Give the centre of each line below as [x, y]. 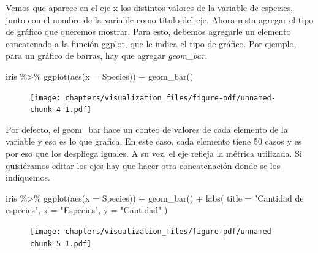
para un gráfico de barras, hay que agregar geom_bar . [107, 55]
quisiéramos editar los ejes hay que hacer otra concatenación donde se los [143, 165]
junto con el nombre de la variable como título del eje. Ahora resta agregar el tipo [160, 19]
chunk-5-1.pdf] [61, 244]
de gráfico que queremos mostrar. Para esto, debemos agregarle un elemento [148, 32]
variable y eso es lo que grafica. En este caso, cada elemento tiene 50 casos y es [154, 141]
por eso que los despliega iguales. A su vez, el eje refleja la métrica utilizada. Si [154, 153]
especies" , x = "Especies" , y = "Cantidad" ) [87, 210]
